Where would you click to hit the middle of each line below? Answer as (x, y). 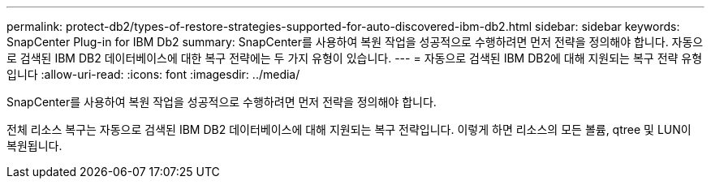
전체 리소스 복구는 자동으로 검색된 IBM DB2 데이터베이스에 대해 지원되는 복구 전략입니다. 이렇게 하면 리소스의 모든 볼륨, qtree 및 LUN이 (349, 129)
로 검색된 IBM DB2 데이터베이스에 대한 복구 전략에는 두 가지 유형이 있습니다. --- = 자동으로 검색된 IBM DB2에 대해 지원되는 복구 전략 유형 (355, 58)
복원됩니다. (34, 146)
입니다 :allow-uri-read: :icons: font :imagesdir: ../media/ (153, 74)
